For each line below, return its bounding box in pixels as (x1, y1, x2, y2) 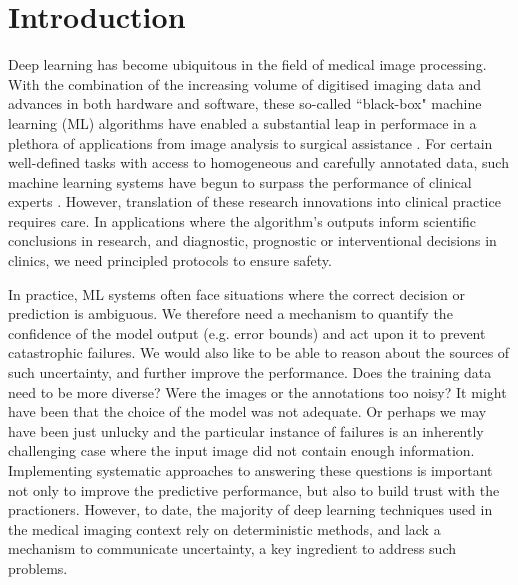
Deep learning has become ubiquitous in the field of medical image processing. (8, 54, 487, 75)
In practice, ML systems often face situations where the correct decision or (8, 283, 465, 304)
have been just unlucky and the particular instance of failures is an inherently (8, 420, 484, 441)
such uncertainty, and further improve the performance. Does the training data (8, 362, 492, 383)
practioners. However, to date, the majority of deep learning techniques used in (8, 499, 493, 520)
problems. (8, 557, 68, 578)
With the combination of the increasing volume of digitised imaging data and (8, 73, 482, 94)
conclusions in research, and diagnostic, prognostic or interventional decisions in (8, 230, 497, 251)
